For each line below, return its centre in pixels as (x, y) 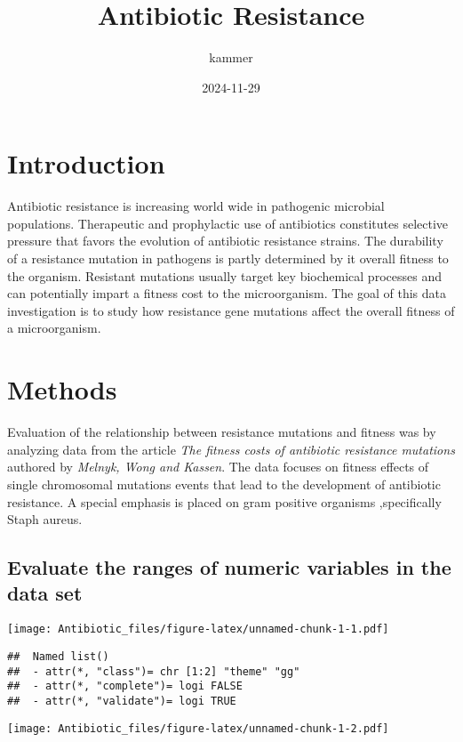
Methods (62, 389)
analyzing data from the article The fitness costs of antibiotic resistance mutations (231, 449)
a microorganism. (54, 328)
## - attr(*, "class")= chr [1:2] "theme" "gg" (154, 671)
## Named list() (58, 656)
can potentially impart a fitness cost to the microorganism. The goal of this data (227, 293)
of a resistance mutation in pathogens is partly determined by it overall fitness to (228, 258)
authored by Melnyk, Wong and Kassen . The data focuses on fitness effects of (218, 467)
